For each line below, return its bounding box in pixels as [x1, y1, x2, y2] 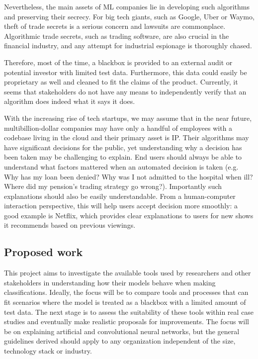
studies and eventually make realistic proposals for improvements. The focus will [4, 316, 250, 327]
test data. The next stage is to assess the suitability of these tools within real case [4, 306, 254, 317]
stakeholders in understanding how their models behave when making [4, 277, 216, 287]
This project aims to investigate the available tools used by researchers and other [4, 268, 251, 278]
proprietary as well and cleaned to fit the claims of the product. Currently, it [4, 77, 238, 87]
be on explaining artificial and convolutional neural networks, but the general [4, 326, 240, 336]
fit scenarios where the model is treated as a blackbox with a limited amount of [4, 297, 246, 307]
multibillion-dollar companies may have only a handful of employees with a [4, 122, 233, 133]
